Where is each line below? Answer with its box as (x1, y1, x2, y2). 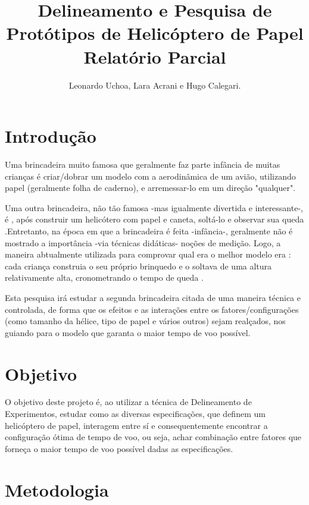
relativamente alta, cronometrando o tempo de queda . (5, 271, 204, 284)
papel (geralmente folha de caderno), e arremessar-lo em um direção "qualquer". (5, 181, 296, 194)
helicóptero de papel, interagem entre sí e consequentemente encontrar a (5, 419, 268, 431)
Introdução (5, 124, 96, 148)
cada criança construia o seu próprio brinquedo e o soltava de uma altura (5, 259, 272, 272)
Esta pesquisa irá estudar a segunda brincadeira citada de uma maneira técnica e (5, 291, 301, 303)
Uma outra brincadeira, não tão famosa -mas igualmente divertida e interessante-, (5, 201, 303, 214)
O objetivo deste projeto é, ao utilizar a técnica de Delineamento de (5, 396, 252, 408)
